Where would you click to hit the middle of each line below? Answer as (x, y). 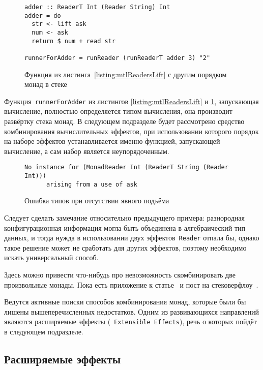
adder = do (43, 16)
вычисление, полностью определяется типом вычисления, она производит (118, 111)
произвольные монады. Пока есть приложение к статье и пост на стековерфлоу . (131, 284)
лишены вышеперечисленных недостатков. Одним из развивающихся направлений (132, 311)
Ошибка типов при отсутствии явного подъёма (97, 201)
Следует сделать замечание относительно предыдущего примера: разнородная (124, 217)
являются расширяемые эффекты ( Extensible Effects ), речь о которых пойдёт (130, 321)
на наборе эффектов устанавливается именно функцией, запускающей (112, 141)
